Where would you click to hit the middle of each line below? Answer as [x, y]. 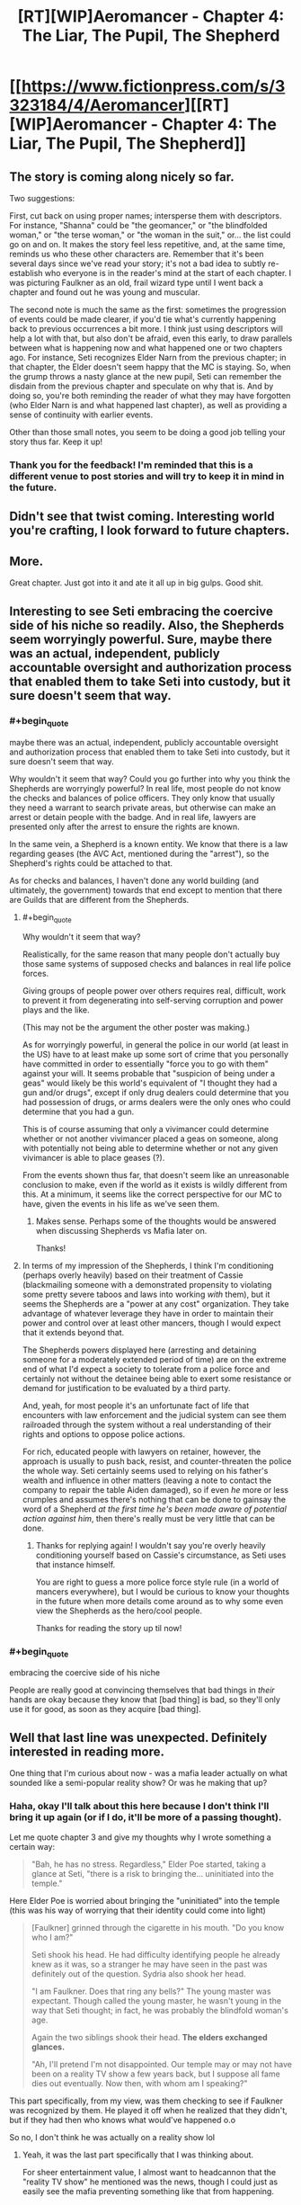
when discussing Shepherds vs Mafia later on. [121, 1230]
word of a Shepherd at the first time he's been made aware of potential [155, 1509]
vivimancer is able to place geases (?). [93, 1157]
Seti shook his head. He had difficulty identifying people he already [155, 1954]
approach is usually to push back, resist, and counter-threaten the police [157, 1461]
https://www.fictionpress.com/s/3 [153, 86]
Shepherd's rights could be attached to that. [91, 863]
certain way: [32, 1846]
